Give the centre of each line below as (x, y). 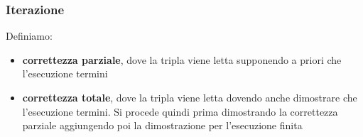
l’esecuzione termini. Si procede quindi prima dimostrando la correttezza (180, 111)
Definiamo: (29, 36)
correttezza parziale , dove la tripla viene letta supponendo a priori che (182, 59)
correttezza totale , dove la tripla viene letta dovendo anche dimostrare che (190, 97)
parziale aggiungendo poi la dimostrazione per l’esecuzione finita (162, 125)
